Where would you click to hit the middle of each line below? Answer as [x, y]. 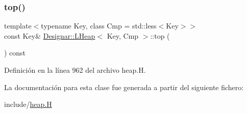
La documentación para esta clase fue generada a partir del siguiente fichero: [124, 87]
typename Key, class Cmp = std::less [99, 26]
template [18, 26]
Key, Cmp [123, 35]
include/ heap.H [28, 104]
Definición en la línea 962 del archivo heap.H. [75, 70]
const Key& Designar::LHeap [50, 35]
